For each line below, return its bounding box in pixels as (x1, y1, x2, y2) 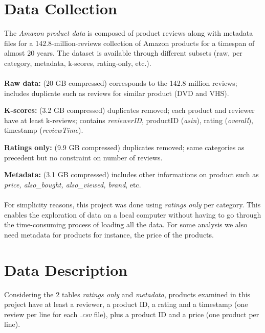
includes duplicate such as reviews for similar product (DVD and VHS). (4, 87, 229, 98)
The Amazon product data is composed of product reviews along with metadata (4, 28, 253, 38)
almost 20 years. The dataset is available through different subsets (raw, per (4, 47, 242, 58)
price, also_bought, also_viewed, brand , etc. (4, 179, 141, 189)
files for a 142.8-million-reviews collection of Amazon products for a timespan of (4, 37, 255, 48)
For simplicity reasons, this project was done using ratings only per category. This (4, 199, 261, 210)
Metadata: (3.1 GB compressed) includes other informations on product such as (4, 169, 259, 180)
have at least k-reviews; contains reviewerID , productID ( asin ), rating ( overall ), (4, 114, 253, 125)
